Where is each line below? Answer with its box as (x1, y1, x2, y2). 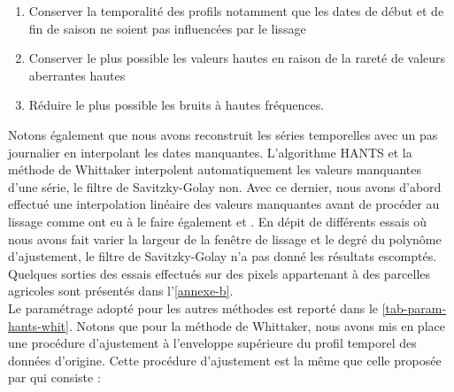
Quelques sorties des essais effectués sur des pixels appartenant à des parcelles (8, 264, 431, 282)
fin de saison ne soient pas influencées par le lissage (28, 19, 306, 37)
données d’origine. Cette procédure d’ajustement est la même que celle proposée (8, 350, 442, 369)
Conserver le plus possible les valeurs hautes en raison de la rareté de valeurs (28, 49, 446, 67)
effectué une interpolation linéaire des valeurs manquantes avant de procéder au (8, 195, 440, 213)
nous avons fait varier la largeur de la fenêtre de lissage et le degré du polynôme (8, 229, 442, 248)
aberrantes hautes (28, 65, 126, 84)
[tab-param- (381, 298, 447, 317)
